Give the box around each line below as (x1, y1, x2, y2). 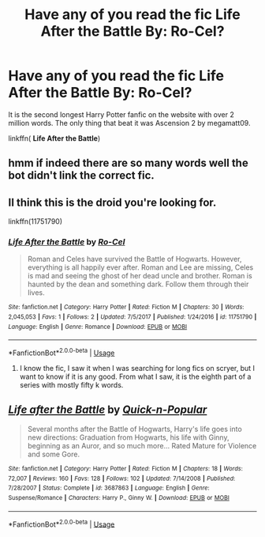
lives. (27, 288, 45, 297)
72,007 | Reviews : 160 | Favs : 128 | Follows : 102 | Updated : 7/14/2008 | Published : (8, 475, 236, 482)
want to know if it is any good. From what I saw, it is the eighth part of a (19, 372, 252, 381)
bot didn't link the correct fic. (8, 168, 155, 183)
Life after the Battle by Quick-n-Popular (8, 403, 207, 417)
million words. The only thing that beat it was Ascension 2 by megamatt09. (8, 118, 251, 127)
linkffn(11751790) (8, 217, 63, 226)
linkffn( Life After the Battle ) (8, 133, 101, 143)
